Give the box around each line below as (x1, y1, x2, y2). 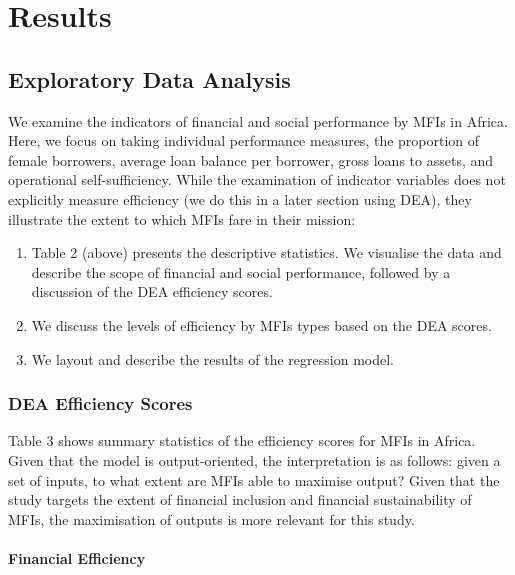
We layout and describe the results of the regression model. (31, 348, 394, 369)
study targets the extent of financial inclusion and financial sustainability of (8, 489, 472, 510)
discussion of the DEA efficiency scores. (31, 281, 273, 302)
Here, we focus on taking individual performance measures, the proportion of (8, 130, 480, 151)
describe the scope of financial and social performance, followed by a (31, 261, 451, 282)
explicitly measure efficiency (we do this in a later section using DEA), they (8, 188, 472, 209)
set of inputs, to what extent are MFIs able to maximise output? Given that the (8, 469, 500, 490)
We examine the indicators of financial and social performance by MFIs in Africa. (8, 110, 508, 131)
